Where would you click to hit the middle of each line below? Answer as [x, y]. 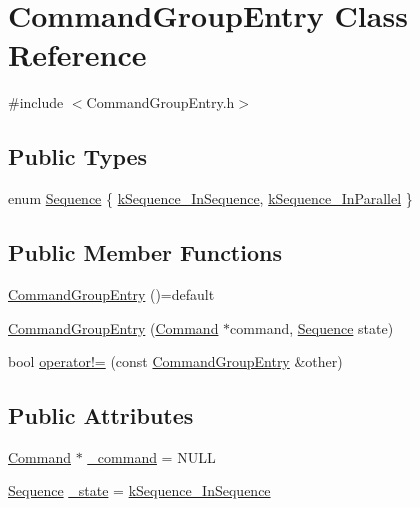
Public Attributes [101, 415]
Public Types [78, 156]
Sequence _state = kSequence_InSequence [139, 490]
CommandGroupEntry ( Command [113, 327]
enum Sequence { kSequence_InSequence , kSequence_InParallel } [210, 198]
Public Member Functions [145, 252]
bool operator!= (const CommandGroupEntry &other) [175, 361]
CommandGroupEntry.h [160, 102]
